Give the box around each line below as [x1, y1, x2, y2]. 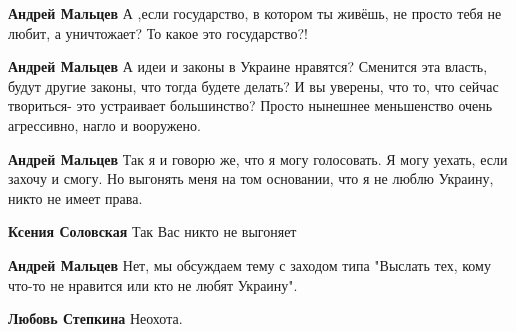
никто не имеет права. [8, 187, 143, 208]
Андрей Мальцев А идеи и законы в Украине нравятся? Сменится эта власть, [8, 56, 488, 77]
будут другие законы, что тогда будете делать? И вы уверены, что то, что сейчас [8, 75, 499, 96]
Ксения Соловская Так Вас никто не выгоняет [8, 221, 297, 242]
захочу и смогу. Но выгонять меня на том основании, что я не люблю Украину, [8, 168, 494, 189]
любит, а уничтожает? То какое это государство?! [8, 22, 308, 43]
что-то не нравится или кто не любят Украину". [8, 274, 298, 295]
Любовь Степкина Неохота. [8, 308, 183, 329]
